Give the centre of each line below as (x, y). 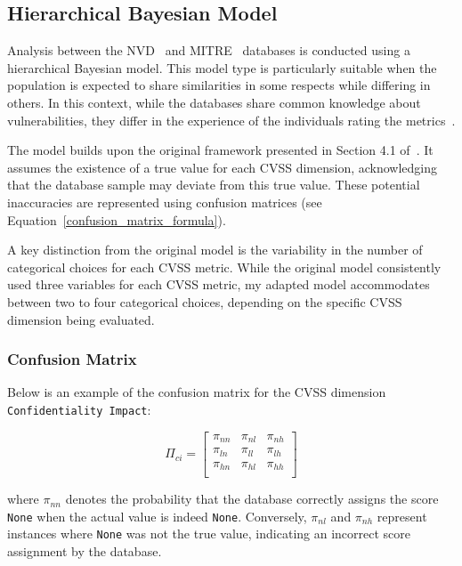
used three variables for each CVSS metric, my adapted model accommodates (219, 284)
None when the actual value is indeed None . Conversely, (157, 516)
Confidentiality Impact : (79, 409)
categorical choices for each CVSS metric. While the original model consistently (224, 267)
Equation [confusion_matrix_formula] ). (117, 219)
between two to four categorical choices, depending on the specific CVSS (205, 301)
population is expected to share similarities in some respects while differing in (219, 85)
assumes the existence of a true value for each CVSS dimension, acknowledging (223, 167)
